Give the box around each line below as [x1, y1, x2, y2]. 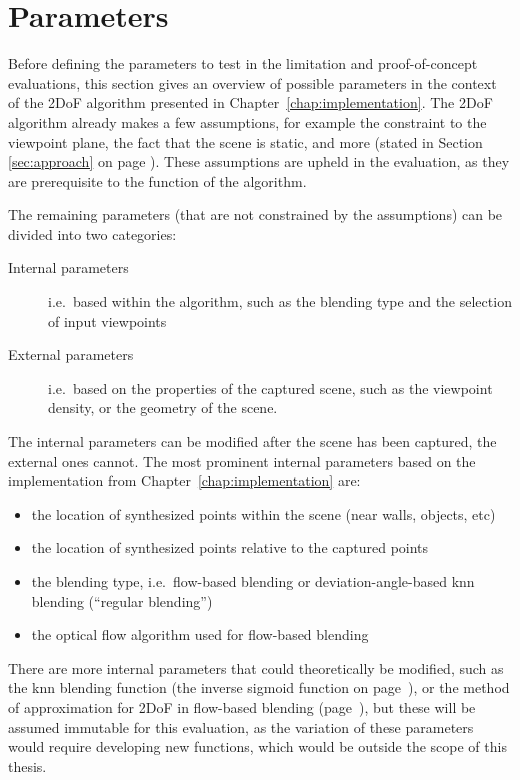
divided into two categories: [8, 223, 177, 244]
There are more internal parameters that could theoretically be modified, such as [8, 657, 504, 678]
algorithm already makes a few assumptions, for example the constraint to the [8, 111, 487, 132]
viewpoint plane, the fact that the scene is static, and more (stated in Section [8, 131, 483, 152]
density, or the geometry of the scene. [48, 397, 278, 418]
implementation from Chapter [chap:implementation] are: [8, 470, 361, 491]
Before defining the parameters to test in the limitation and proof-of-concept [8, 53, 478, 74]
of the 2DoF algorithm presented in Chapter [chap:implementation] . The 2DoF [8, 92, 493, 113]
